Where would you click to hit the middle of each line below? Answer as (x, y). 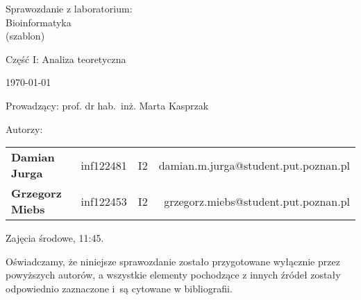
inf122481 (104, 165)
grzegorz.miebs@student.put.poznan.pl (257, 201)
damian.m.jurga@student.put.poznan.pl (254, 165)
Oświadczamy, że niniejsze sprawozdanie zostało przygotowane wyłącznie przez (173, 261)
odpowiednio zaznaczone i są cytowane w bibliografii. (119, 288)
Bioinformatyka (39, 22)
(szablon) (25, 36)
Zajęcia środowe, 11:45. (55, 238)
